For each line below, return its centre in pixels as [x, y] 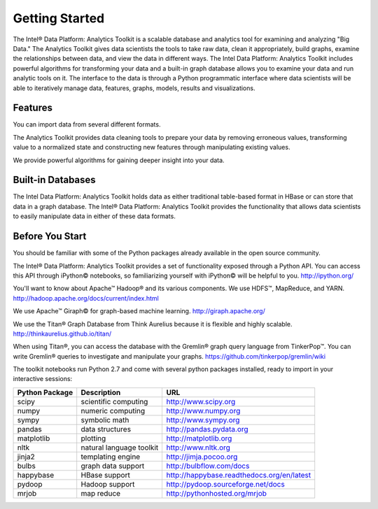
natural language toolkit [120, 447]
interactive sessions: [43, 379]
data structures [106, 429]
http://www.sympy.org [203, 420]
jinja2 [26, 457]
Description [101, 392]
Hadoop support [108, 484]
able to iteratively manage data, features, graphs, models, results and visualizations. [134, 88]
